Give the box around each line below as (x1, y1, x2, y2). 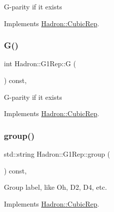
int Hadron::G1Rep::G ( (4, 58, 76, 69)
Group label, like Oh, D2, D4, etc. (4, 182, 107, 192)
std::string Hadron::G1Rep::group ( (4, 149, 110, 159)
